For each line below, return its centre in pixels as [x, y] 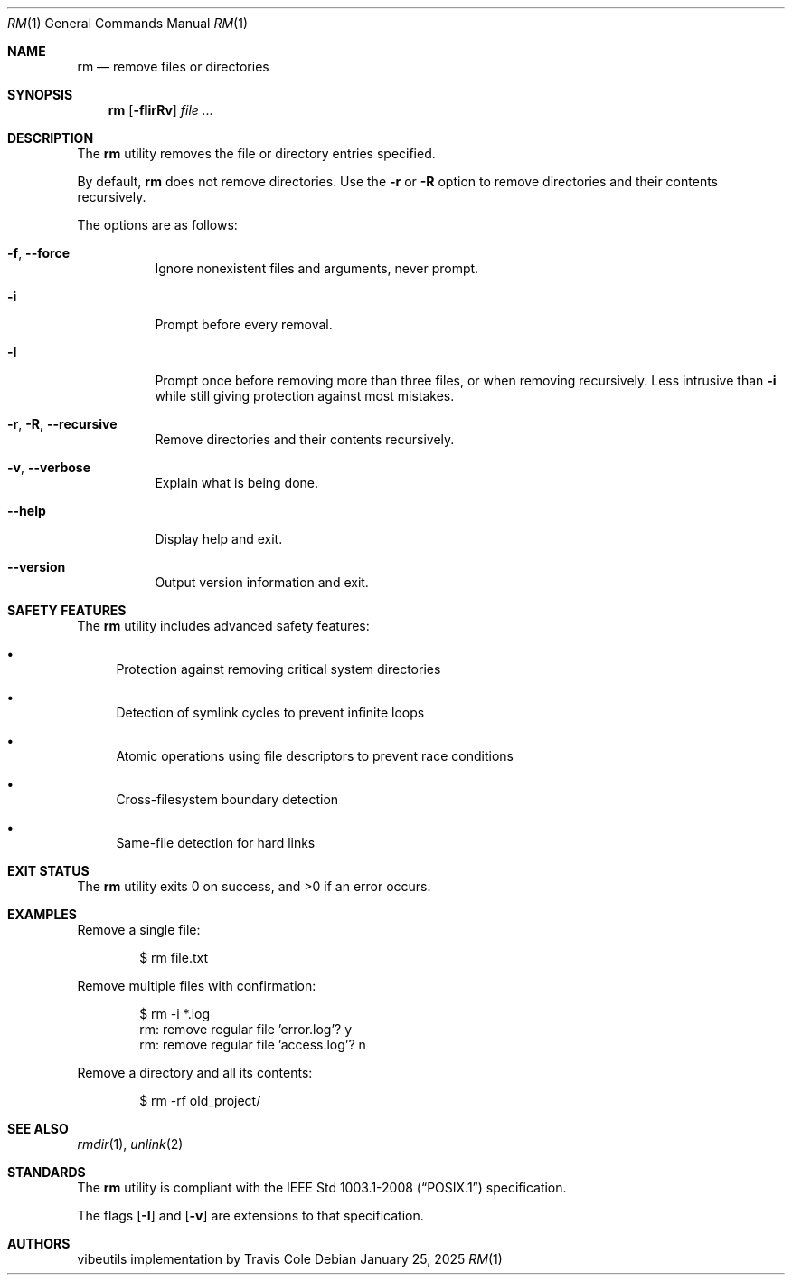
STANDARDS [47, 1172]
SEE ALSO [38, 1129]
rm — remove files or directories [173, 66]
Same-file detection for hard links [216, 843]
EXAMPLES [42, 914]
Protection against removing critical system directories [278, 669]
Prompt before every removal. [244, 324]
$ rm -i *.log [175, 1014]
